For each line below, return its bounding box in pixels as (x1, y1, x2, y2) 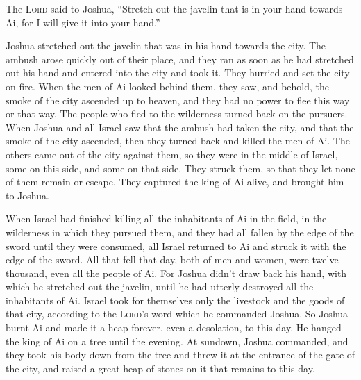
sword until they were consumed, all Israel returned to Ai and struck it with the (6, 238, 346, 253)
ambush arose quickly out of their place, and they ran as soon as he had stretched (6, 51, 354, 66)
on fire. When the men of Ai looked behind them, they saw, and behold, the (6, 79, 330, 93)
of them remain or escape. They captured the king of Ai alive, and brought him (6, 174, 344, 189)
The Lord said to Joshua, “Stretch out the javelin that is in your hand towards (6, 1, 343, 15)
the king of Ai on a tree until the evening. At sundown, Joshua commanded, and (6, 333, 349, 348)
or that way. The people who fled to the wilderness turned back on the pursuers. (6, 106, 348, 121)
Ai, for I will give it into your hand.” (6, 15, 160, 29)
